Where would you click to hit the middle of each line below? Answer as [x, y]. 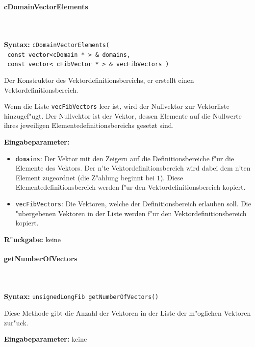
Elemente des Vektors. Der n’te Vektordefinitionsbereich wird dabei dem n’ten [133, 168]
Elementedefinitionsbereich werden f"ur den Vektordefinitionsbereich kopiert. [130, 187]
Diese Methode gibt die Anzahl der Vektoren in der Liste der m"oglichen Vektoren [127, 313]
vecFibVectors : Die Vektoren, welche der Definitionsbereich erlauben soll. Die [133, 204]
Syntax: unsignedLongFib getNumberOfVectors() [81, 296]
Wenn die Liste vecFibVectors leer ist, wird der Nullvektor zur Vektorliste [117, 106]
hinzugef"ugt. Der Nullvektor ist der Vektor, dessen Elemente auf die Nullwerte [123, 115]
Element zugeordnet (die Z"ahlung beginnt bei [85, 177]
